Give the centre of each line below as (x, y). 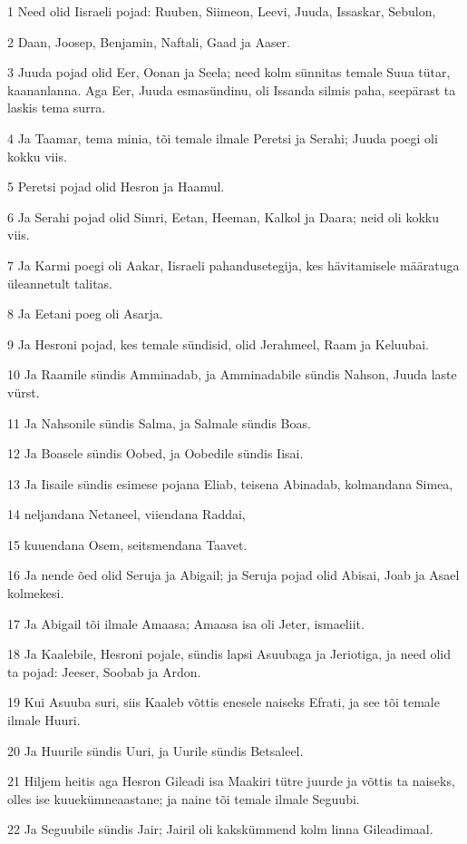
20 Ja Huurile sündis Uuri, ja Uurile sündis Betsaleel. (156, 750)
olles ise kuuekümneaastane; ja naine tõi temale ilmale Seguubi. (184, 798)
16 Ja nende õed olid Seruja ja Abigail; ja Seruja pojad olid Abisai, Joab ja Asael (233, 575)
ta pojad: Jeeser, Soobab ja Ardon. (104, 671)
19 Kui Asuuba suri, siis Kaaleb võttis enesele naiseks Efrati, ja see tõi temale (224, 702)
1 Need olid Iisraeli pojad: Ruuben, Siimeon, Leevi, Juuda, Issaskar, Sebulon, (222, 11)
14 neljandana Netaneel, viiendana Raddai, (126, 514)
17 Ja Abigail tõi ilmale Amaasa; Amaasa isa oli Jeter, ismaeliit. (186, 623)
